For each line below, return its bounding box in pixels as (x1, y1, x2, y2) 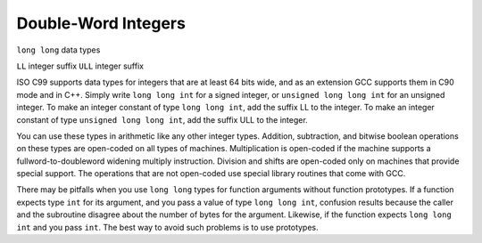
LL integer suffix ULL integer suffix (16, 61, 145, 71)
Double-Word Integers (16, 13, 187, 33)
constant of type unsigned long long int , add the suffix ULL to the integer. (16, 114, 308, 125)
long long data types (16, 45, 101, 55)
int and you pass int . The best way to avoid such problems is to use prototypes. (16, 222, 319, 232)
